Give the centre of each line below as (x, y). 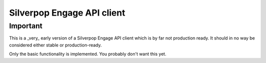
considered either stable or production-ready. (55, 45)
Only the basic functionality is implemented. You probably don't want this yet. (88, 54)
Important (26, 26)
